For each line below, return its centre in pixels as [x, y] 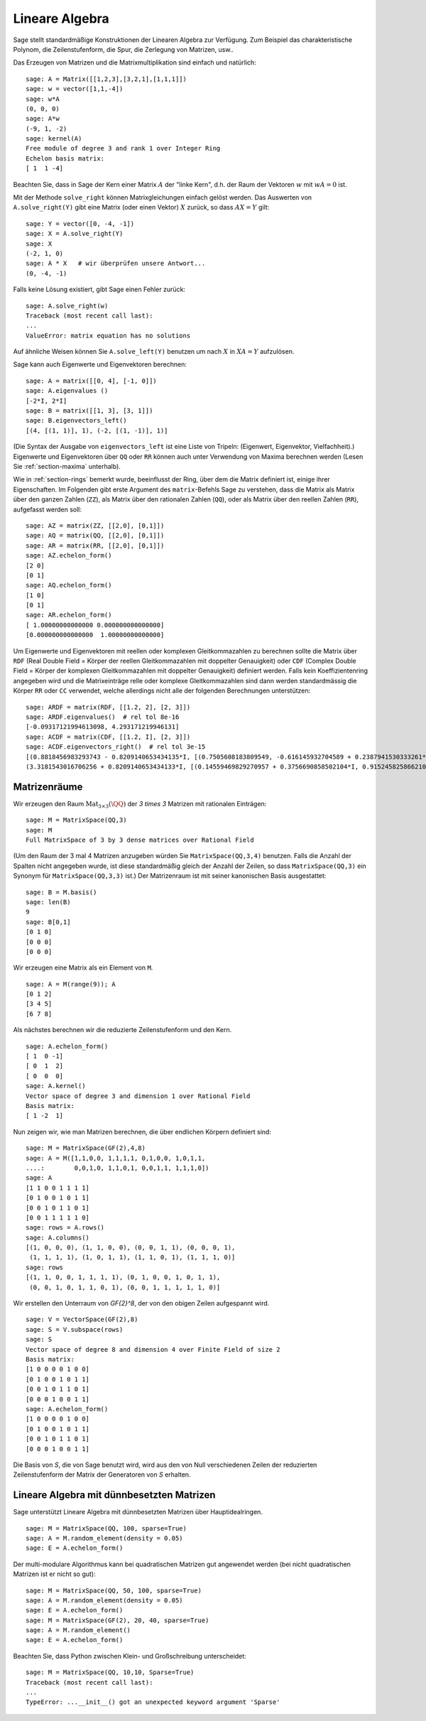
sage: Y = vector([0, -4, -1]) [80, 223]
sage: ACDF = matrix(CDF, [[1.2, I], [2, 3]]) [108, 737]
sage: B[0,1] [48, 922]
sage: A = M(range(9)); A [71, 984]
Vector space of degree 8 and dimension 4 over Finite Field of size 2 [153, 1349]
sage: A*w [43, 119]
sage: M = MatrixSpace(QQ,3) [76, 820]
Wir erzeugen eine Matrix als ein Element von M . [83, 968]
